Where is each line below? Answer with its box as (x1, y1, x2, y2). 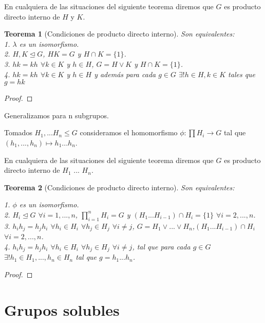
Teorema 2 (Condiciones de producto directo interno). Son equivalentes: (4, 182, 235, 192)
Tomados (4, 127, 32, 138)
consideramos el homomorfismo (80, 127, 178, 138)
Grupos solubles (4, 299, 120, 320)
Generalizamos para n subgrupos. (4, 110, 109, 120)
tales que (228, 68, 256, 79)
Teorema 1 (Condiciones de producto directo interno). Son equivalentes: (4, 28, 235, 39)
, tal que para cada (132, 241, 191, 252)
